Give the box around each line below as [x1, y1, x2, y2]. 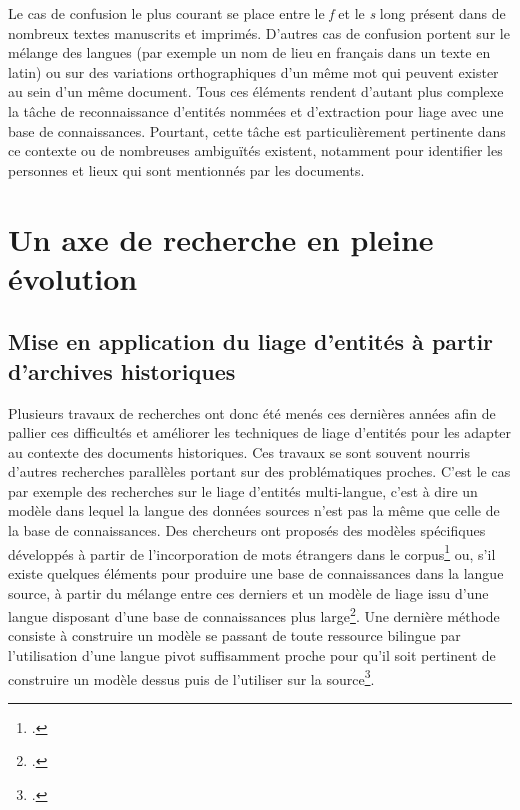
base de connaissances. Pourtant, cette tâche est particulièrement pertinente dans [8, 120, 506, 141]
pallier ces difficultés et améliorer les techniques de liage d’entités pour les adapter [8, 422, 512, 443]
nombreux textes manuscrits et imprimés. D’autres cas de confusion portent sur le [8, 22, 510, 43]
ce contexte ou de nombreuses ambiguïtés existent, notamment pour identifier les [8, 140, 503, 161]
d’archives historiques [8, 355, 236, 386]
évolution [8, 257, 138, 298]
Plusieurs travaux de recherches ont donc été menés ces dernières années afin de [8, 402, 496, 423]
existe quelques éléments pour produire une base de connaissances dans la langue [8, 562, 504, 583]
